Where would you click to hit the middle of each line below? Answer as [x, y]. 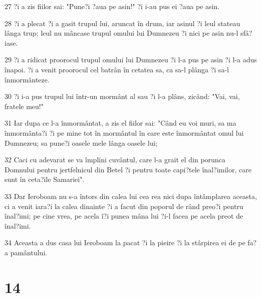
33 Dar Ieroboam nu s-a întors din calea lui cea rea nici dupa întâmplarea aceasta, [131, 196]
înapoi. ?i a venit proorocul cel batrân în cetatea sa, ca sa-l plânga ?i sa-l [117, 69]
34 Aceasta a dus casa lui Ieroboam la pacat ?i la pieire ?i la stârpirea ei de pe [125, 242]
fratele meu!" [24, 106]
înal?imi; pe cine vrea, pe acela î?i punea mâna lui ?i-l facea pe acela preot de [124, 216]
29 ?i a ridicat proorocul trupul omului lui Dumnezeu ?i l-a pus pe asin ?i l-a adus [131, 60]
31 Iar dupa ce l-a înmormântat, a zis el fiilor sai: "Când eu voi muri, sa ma [120, 123]
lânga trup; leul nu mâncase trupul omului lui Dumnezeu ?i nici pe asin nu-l [121, 33]
